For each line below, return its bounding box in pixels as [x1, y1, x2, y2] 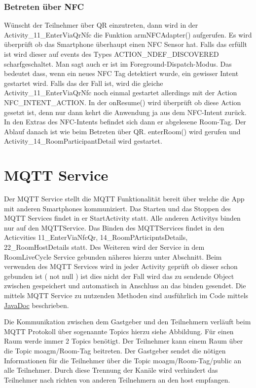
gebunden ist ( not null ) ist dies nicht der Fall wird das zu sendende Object [4, 271, 234, 281]
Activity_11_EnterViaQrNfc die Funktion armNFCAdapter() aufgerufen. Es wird [4, 29, 252, 39]
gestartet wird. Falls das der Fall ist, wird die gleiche [4, 78, 163, 88]
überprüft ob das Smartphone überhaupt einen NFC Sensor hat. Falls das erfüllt [4, 39, 247, 49]
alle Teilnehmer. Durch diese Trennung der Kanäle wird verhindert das [4, 365, 218, 375]
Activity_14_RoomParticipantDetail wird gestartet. [4, 136, 162, 146]
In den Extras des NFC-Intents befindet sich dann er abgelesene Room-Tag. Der [4, 116, 246, 127]
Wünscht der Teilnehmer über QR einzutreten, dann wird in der [4, 20, 198, 30]
